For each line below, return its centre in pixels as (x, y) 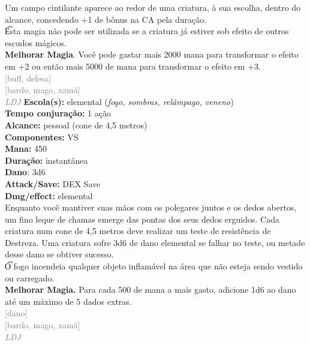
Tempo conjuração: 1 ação (58, 113)
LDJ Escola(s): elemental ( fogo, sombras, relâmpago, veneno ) (119, 101)
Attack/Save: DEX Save (53, 183)
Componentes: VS (42, 136)
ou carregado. (30, 277)
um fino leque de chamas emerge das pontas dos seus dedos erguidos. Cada (142, 219)
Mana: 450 (26, 148)
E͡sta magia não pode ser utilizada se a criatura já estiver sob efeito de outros (147, 31)
